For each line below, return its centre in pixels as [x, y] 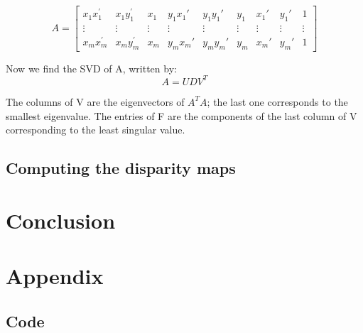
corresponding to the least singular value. [96, 130]
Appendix [55, 276]
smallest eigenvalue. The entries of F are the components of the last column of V [181, 115]
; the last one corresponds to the [277, 101]
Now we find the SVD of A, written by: [91, 68]
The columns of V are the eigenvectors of [95, 101]
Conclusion [61, 220]
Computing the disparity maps [121, 168]
